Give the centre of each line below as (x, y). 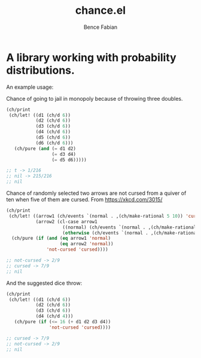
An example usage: (30, 87)
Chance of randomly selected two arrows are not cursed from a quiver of (96, 193)
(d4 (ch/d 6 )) (53, 132)
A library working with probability (91, 57)
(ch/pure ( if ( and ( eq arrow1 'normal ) (61, 238)
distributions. (40, 70)
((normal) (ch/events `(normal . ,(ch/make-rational (130, 227)
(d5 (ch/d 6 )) (53, 138)
